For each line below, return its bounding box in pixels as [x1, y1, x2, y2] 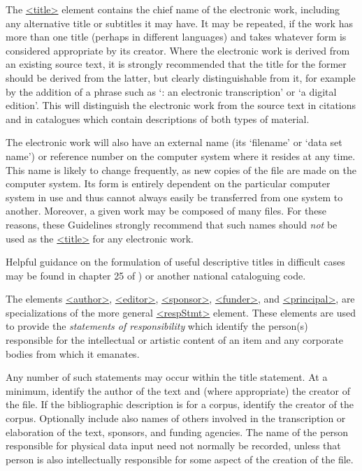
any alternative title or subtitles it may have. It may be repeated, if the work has [6, 15, 353, 30]
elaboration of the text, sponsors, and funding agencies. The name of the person [6, 424, 349, 439]
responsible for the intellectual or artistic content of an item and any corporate [6, 333, 344, 347]
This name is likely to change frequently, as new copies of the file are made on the [6, 162, 356, 177]
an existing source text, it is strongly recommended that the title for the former [6, 57, 347, 71]
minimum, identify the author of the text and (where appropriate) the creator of [6, 383, 350, 398]
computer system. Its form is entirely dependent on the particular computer [6, 176, 331, 191]
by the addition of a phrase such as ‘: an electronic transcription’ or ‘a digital [6, 84, 337, 99]
